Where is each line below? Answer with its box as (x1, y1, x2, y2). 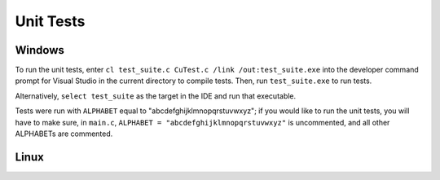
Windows (15, 43, 64, 57)
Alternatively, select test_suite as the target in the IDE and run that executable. (15, 90, 297, 101)
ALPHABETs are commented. (15, 129, 113, 138)
